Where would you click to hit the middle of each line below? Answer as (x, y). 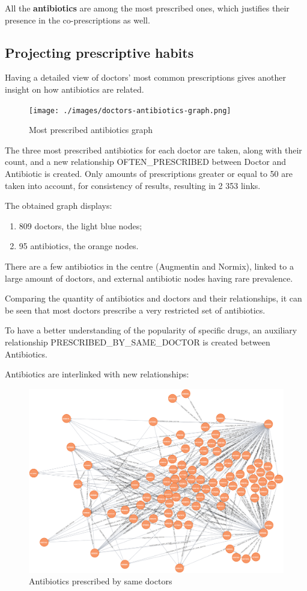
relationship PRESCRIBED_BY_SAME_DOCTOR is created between (138, 342)
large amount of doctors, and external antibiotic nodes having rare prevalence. (149, 278)
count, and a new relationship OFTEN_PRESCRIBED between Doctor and (146, 162)
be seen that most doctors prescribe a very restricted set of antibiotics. (135, 310)
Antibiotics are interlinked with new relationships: (97, 374)
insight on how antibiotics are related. (74, 89)
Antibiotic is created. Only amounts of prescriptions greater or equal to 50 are (149, 174)
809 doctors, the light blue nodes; (81, 225)
